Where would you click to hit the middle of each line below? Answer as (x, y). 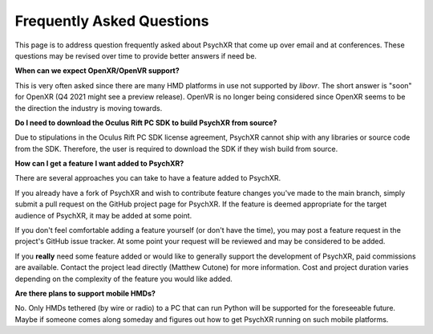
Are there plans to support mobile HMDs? (85, 293)
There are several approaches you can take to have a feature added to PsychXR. (148, 178)
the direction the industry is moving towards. (89, 108)
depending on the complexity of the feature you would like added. (123, 279)
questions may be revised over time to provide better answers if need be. (136, 55)
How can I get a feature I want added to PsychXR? (99, 164)
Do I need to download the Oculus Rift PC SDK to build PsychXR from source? (146, 122)
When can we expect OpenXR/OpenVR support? (97, 71)
